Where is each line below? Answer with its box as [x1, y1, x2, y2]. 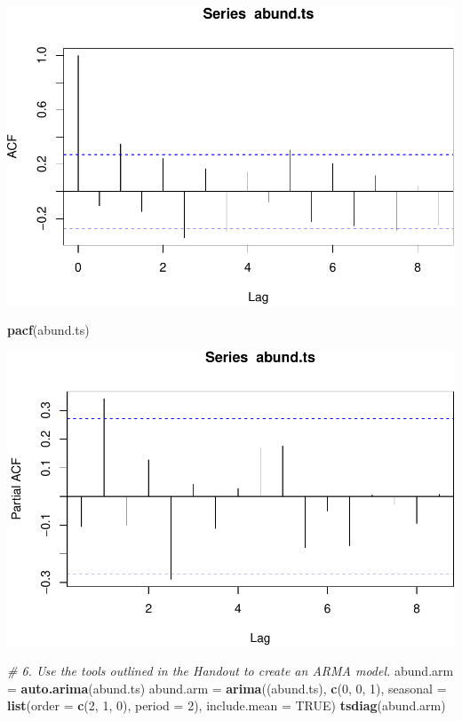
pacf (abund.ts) [7, 320, 90, 338]
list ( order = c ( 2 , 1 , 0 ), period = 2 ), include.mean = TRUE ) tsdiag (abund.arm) [7, 696, 446, 715]
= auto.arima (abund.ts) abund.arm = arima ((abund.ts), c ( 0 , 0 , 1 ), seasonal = [7, 678, 447, 697]
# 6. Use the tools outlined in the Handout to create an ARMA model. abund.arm [7, 661, 454, 679]
